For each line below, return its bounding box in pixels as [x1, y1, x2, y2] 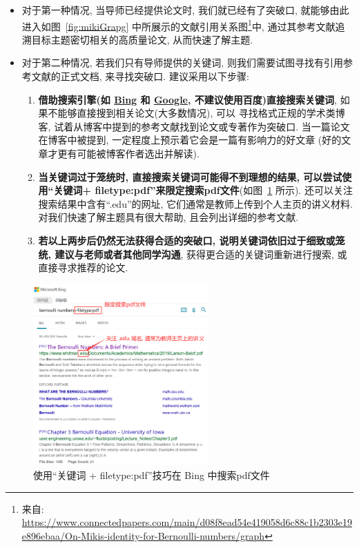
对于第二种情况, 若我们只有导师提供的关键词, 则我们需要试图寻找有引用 [21, 55, 343, 70]
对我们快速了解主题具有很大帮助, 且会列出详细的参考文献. [38, 210, 299, 224]
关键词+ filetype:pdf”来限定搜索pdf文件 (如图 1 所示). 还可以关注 [53, 183, 353, 197]
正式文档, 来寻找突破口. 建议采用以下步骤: [60, 69, 249, 84]
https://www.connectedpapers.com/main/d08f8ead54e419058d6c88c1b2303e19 [21, 515, 352, 529]
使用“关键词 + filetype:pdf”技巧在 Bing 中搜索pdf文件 [33, 468, 270, 482]
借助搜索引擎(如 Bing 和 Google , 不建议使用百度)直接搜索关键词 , [38, 92, 337, 106]
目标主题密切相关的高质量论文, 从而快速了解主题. [31, 32, 253, 46]
